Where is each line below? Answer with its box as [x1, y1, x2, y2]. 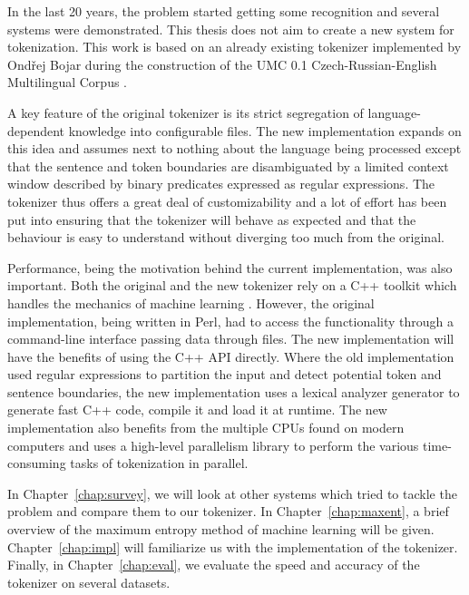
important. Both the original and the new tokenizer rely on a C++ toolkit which [7, 276, 457, 295]
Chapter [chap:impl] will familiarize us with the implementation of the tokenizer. [7, 537, 458, 556]
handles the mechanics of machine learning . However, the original [7, 293, 375, 312]
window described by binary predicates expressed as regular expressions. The [7, 174, 435, 193]
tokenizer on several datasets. [7, 572, 171, 591]
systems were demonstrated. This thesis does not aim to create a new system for [7, 19, 454, 38]
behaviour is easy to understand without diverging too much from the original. [7, 228, 445, 247]
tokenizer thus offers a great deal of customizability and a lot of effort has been [7, 191, 447, 210]
